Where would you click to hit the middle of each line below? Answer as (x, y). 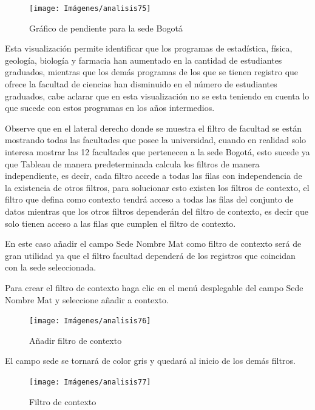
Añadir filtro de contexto (76, 340)
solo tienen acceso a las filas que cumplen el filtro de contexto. (120, 223)
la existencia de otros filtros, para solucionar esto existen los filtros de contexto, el (157, 187)
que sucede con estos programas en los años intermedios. (110, 108)
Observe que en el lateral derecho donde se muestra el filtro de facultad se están (153, 128)
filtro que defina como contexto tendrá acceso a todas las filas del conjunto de (149, 199)
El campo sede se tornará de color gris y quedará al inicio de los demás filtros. (150, 361)
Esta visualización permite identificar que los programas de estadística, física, (149, 48)
